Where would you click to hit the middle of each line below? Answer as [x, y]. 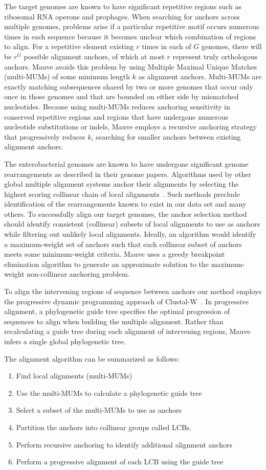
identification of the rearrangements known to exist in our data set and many [125, 204]
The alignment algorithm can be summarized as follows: [92, 358]
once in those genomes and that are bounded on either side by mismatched [121, 96]
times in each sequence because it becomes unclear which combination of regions [130, 36]
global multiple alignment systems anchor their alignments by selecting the [121, 184]
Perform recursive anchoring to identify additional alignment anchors [124, 444]
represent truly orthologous [215, 56]
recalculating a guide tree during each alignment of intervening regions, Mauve [127, 331]
